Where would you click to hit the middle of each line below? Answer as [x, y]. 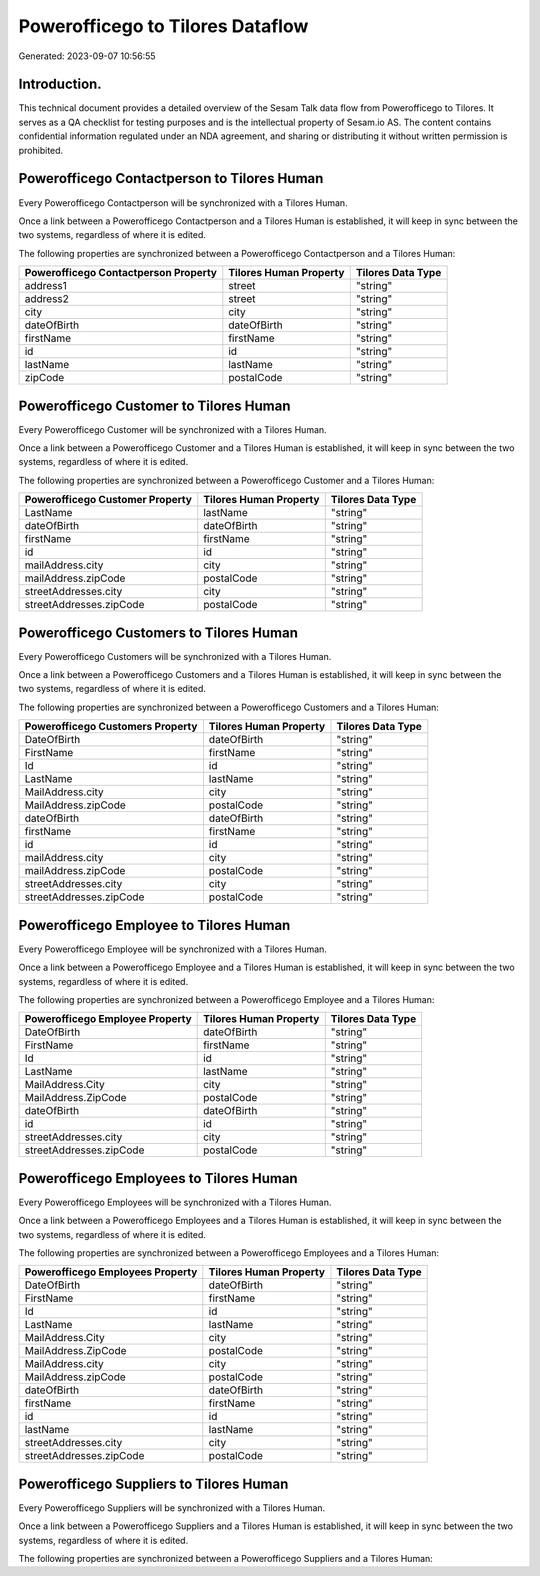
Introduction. [60, 84]
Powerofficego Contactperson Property [120, 273]
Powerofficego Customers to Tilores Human [158, 632]
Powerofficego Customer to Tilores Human [154, 405]
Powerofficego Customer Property [108, 500]
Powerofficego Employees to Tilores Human [158, 1178]
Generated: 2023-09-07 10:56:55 [87, 56]
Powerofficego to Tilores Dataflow [163, 26]
